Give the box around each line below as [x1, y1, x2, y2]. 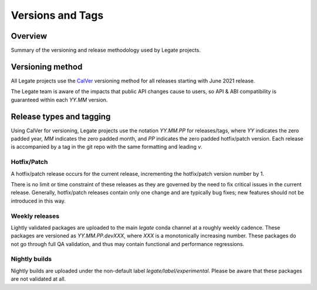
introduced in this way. [11, 197, 66, 204]
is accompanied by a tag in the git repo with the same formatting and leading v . [11, 144, 203, 151]
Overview [11, 31, 48, 41]
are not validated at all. [11, 275, 66, 282]
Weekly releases [11, 211, 60, 220]
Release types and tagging [11, 111, 111, 121]
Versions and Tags [11, 9, 104, 22]
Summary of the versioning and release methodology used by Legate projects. [11, 47, 201, 54]
